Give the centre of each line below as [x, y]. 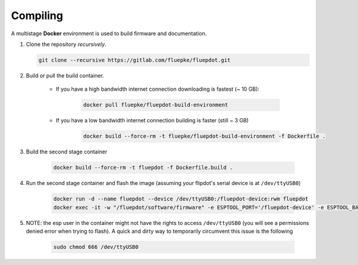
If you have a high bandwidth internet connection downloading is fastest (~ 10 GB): [158, 89]
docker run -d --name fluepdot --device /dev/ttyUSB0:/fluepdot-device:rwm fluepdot [181, 199]
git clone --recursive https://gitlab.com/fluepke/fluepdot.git [135, 60]
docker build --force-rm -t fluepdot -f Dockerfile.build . [143, 168]
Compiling [37, 16]
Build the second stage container [67, 152]
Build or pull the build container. [65, 75]
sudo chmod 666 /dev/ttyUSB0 [96, 247]
